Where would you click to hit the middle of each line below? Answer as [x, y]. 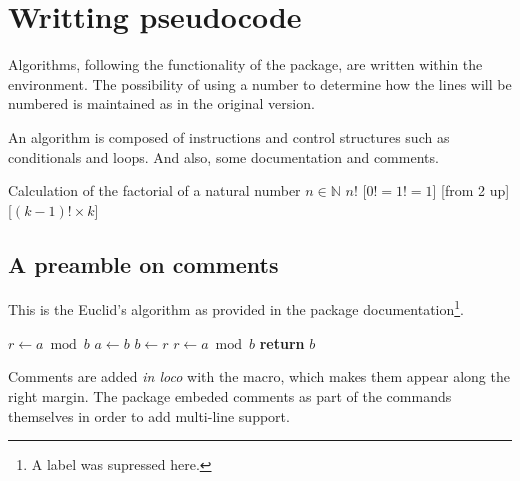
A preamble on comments [143, 263]
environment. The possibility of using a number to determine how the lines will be [260, 83]
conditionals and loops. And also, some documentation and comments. [223, 156]
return [282, 342]
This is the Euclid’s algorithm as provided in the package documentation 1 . [236, 308]
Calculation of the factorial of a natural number [154, 190]
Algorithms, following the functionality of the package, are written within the [245, 64]
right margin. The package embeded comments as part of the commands [230, 395]
